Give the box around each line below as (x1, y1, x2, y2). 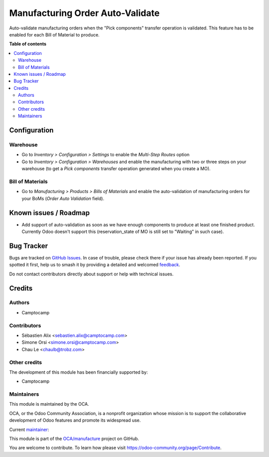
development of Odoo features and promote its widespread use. (9, 417, 141, 424)
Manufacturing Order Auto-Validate (9, 7, 160, 18)
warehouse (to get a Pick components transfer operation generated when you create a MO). (21, 166, 211, 172)
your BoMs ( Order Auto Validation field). (21, 195, 105, 202)
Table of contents (9, 41, 47, 47)
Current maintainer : (9, 427, 49, 433)
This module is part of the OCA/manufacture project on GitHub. (9, 436, 139, 442)
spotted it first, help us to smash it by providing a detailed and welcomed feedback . (9, 262, 180, 268)
